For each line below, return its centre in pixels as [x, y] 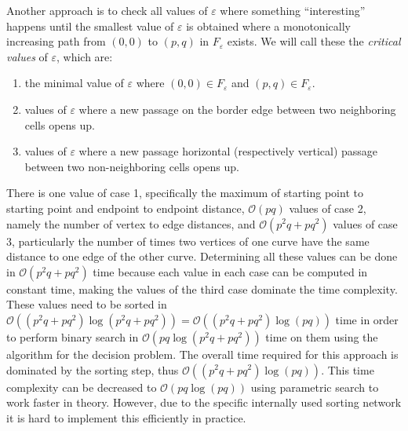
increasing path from [56, 41]
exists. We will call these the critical [314, 41]
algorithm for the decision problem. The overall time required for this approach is [202, 354]
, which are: [85, 56]
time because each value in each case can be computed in [230, 271]
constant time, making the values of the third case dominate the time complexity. [202, 289]
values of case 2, [328, 208]
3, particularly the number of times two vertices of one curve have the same [188, 241]
